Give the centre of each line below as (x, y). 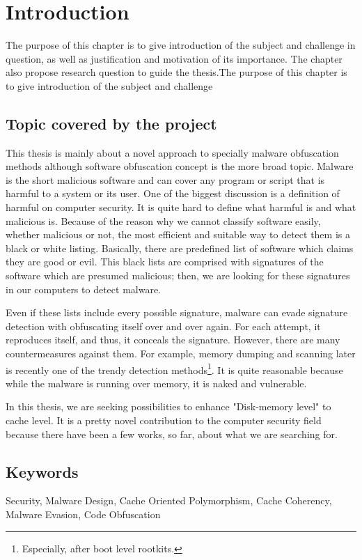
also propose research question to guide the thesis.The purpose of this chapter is (176, 72)
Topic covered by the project (111, 123)
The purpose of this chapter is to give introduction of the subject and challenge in (181, 45)
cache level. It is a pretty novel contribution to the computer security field (164, 420)
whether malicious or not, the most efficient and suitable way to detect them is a (178, 234)
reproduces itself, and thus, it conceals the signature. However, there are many (173, 340)
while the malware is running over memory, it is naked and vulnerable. (156, 383)
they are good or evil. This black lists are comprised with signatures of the (165, 262)
